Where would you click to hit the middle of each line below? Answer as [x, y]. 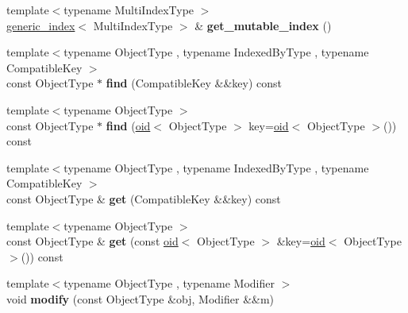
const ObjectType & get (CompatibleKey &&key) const [144, 198]
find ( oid [128, 125]
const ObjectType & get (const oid [92, 241]
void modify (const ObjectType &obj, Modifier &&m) [140, 298]
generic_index [41, 25]
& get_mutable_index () [263, 25]
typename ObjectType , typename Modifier [169, 283]
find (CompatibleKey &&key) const [194, 83]
